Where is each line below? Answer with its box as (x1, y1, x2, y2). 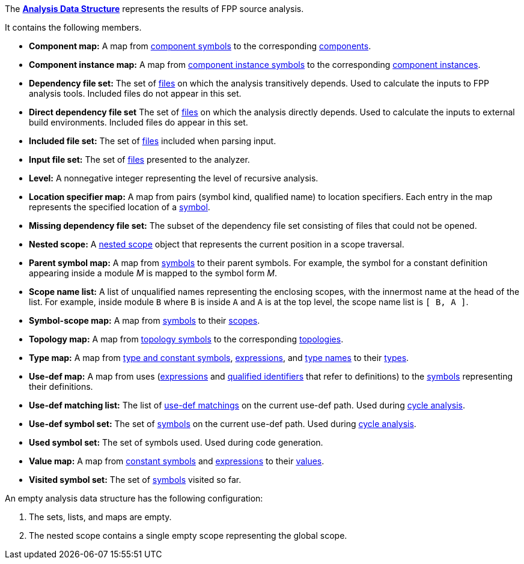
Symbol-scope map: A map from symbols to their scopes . (29, 315, 260, 326)
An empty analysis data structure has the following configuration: (5, 493, 263, 503)
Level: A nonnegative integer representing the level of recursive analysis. (29, 173, 318, 183)
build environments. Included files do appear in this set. (29, 117, 248, 127)
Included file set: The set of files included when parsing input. (29, 136, 276, 146)
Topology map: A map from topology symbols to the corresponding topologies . (29, 334, 344, 344)
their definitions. (29, 381, 93, 392)
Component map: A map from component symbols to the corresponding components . (29, 41, 371, 51)
